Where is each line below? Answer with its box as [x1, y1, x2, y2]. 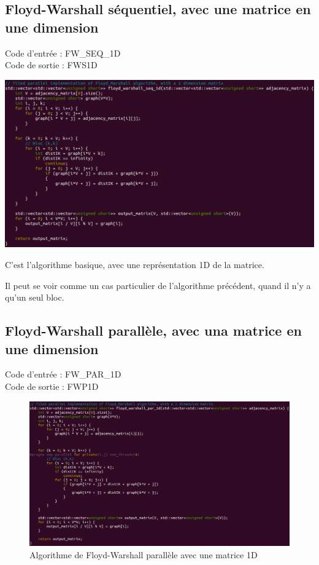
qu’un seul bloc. [5, 291, 64, 304]
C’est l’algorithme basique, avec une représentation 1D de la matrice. [5, 258, 264, 271]
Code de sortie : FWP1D [5, 380, 99, 393]
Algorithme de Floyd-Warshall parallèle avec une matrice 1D [29, 548, 258, 561]
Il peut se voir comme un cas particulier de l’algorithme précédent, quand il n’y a [5, 279, 311, 291]
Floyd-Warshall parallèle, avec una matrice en [5, 321, 302, 340]
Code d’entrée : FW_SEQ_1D [5, 46, 121, 59]
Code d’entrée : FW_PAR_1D [5, 368, 121, 381]
